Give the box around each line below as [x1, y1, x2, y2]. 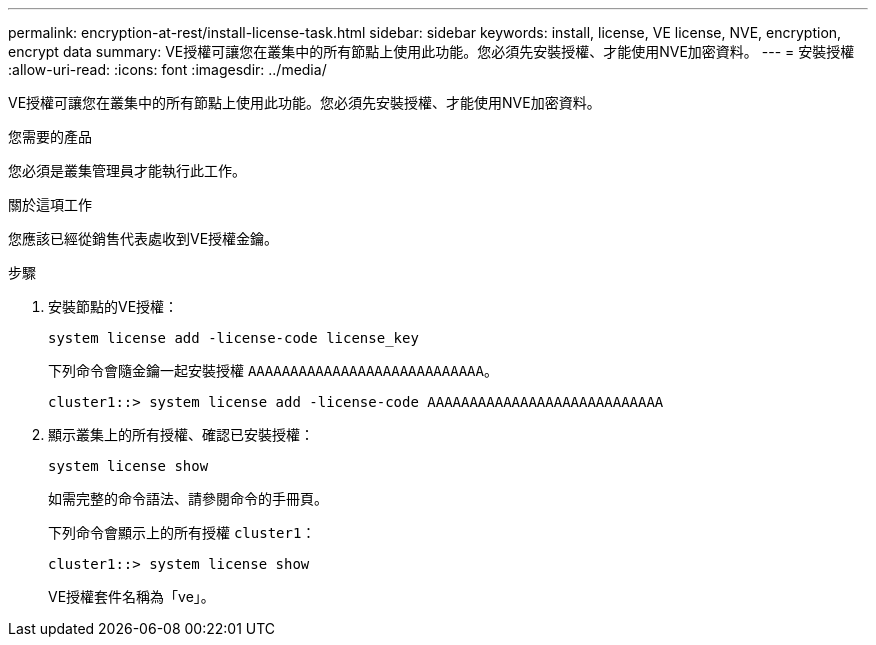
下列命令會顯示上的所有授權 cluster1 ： [48, 524, 316, 541]
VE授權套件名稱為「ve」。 [48, 588, 215, 605]
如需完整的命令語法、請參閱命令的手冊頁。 [48, 490, 328, 507]
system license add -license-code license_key [48, 330, 419, 346]
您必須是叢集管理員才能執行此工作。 [8, 162, 246, 179]
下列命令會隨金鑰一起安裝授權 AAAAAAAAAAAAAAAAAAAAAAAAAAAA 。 [48, 362, 498, 379]
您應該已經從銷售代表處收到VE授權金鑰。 [8, 230, 279, 247]
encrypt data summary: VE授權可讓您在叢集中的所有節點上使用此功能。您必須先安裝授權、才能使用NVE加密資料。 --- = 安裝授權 [8, 43, 855, 60]
